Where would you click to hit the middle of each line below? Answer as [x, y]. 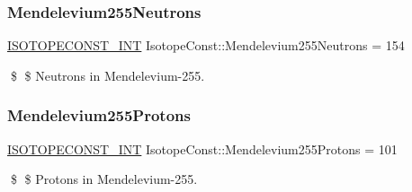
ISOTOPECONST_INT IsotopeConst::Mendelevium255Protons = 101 [202, 148]
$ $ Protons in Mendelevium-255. [104, 179]
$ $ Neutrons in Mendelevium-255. [107, 75]
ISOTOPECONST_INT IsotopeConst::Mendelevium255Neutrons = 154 [206, 45]
